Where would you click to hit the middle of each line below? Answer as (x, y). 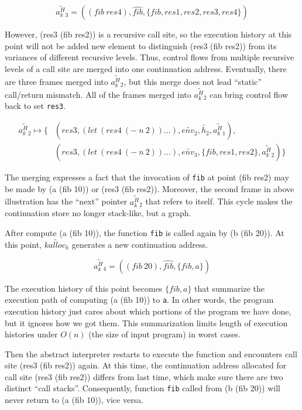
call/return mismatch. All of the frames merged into (98, 94)
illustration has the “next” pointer (66, 201)
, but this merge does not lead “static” (193, 81)
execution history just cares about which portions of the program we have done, (148, 311)
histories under (31, 334)
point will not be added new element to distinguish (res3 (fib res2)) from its (141, 45)
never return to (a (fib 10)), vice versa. (74, 400)
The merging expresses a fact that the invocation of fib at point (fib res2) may (147, 177)
